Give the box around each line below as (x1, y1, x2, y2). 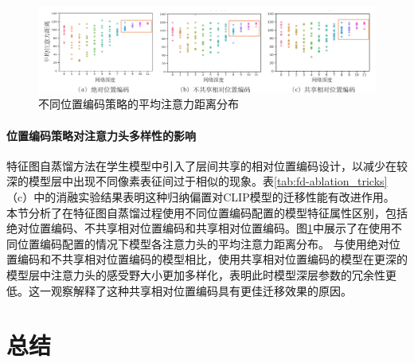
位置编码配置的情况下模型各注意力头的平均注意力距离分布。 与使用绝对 (17, 235, 389, 252)
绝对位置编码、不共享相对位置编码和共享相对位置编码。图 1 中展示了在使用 (6, 220, 391, 236)
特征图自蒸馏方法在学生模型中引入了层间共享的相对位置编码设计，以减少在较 (6, 157, 408, 174)
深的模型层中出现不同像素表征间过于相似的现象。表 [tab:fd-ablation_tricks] (6, 173, 388, 189)
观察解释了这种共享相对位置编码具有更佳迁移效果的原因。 (50, 282, 352, 299)
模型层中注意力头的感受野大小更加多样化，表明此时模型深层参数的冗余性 (6, 267, 385, 283)
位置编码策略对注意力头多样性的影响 (6, 127, 196, 143)
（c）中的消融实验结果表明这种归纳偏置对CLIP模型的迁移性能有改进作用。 (6, 189, 395, 205)
